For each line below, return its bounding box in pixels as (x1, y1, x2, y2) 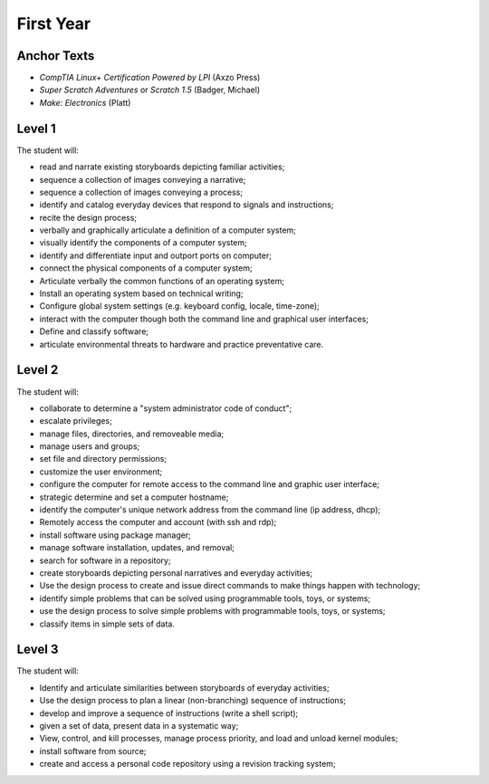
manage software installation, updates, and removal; (39, 542, 235, 553)
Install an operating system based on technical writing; (39, 288, 244, 299)
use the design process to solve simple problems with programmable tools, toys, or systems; (39, 606, 386, 617)
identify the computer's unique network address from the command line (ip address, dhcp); (39, 504, 381, 515)
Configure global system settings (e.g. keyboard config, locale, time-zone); (39, 301, 321, 311)
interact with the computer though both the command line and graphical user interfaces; (39, 313, 369, 324)
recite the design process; (39, 212, 138, 223)
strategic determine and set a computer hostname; (39, 492, 229, 502)
